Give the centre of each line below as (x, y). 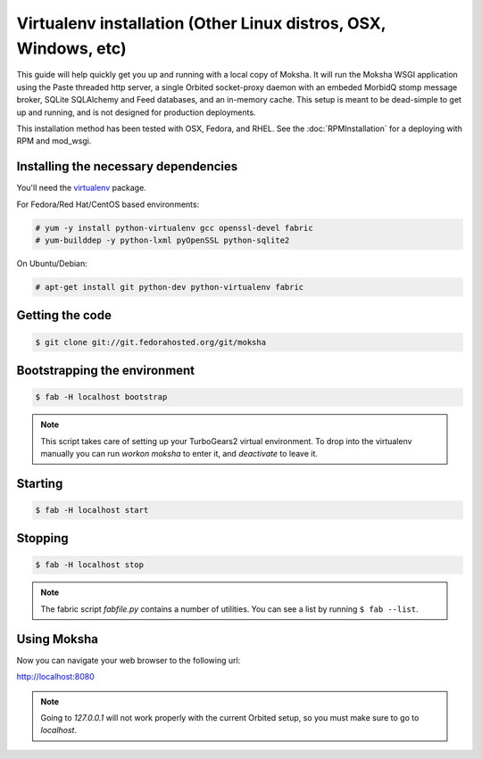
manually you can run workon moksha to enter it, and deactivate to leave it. (179, 453)
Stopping (42, 538)
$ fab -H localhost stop (90, 565)
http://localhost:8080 (55, 677)
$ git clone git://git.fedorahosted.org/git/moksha (151, 342)
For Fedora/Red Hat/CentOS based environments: (108, 204)
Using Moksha (57, 639)
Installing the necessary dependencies (127, 166)
